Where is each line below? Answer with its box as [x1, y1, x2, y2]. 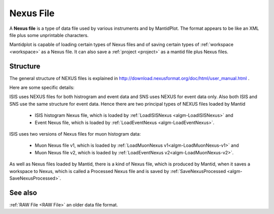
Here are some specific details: [9, 84, 75, 91]
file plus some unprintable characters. [9, 32, 89, 38]
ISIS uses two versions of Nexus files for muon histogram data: [9, 131, 141, 137]
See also [9, 188, 38, 197]
